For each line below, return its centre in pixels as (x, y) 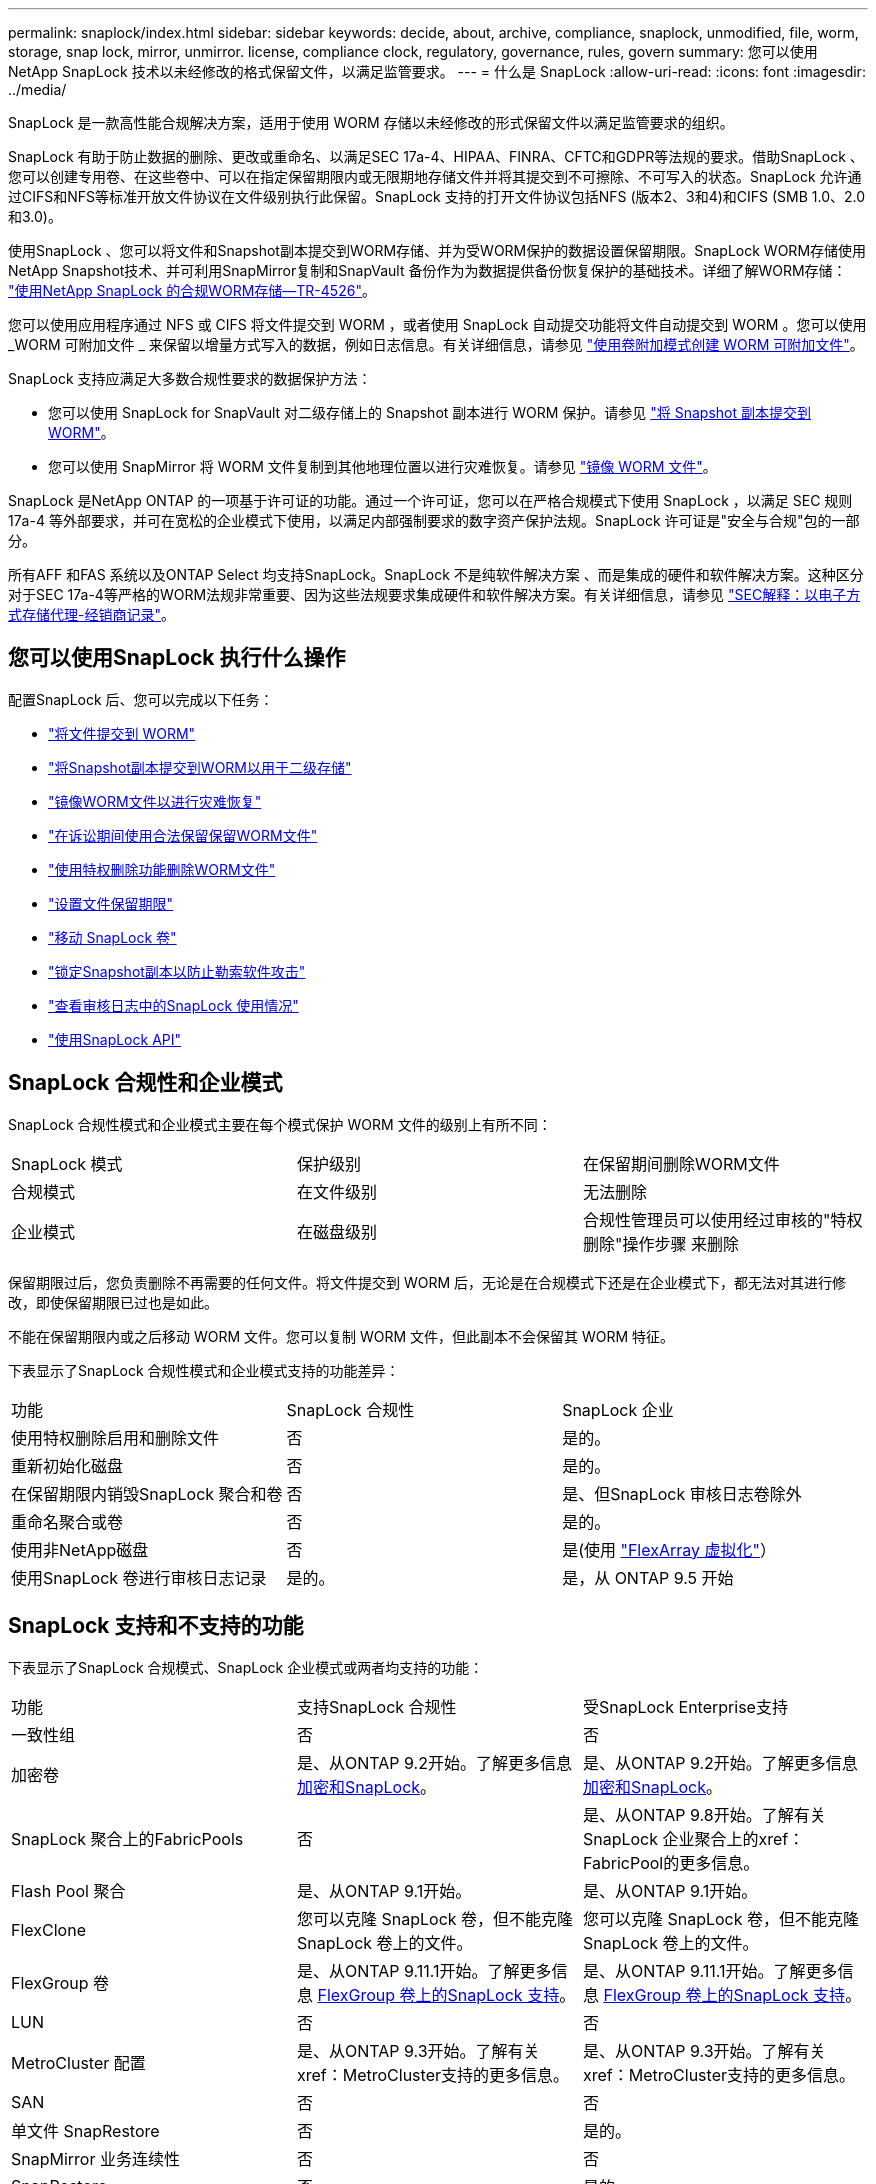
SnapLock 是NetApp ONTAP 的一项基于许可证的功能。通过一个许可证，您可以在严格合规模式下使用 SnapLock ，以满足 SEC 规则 (430, 500)
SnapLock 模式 (67, 1163)
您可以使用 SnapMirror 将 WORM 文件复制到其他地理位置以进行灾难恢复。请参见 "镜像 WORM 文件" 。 (382, 466)
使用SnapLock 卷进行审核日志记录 (139, 1577)
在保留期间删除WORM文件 (681, 1163)
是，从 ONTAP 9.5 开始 (648, 1577)
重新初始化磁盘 (67, 1465)
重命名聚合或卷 (67, 1521)
